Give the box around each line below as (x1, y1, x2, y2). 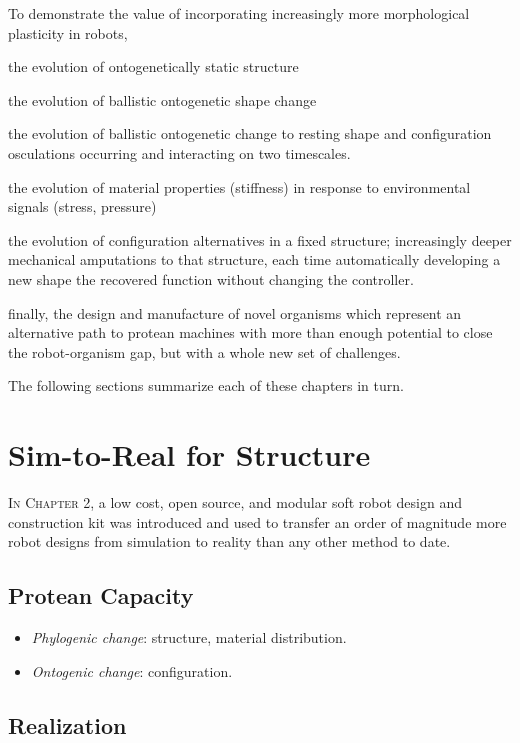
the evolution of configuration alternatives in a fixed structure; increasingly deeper (8, 229, 512, 250)
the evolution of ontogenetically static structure (8, 56, 299, 77)
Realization (8, 709, 127, 740)
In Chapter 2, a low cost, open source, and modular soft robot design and (8, 492, 463, 513)
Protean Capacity (8, 580, 194, 611)
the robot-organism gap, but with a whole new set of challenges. (8, 341, 401, 362)
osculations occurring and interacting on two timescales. (8, 142, 351, 163)
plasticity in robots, (8, 22, 128, 43)
